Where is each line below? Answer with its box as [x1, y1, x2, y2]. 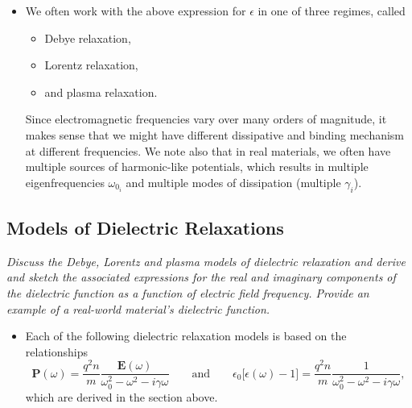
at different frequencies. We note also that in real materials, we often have [25, 142, 391, 159]
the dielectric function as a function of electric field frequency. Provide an [6, 284, 369, 301]
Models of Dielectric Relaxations [6, 214, 284, 239]
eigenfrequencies [25, 173, 105, 190]
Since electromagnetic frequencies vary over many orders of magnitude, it [25, 110, 387, 127]
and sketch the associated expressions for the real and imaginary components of [6, 269, 396, 285]
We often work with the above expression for [25, 2, 246, 19]
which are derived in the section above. [25, 388, 218, 405]
